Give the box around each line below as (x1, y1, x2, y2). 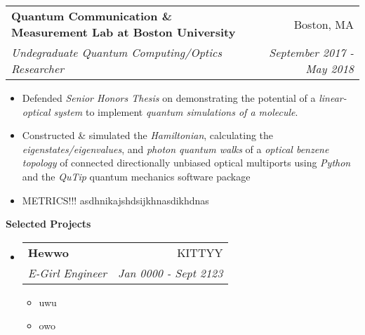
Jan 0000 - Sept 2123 (118, 264, 223, 281)
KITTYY (177, 244, 223, 261)
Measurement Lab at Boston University (11, 24, 236, 40)
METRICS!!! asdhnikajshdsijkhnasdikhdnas (22, 192, 209, 207)
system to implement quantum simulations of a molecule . (53, 104, 298, 119)
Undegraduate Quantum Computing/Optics (11, 44, 222, 60)
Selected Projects (6, 216, 91, 231)
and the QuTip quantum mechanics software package (22, 169, 251, 183)
